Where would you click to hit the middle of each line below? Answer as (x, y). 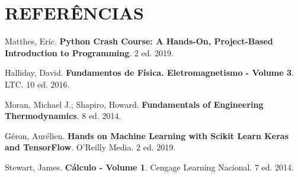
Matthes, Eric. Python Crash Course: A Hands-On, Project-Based (139, 41)
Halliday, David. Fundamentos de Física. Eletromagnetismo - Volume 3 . (149, 73)
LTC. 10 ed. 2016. (37, 84)
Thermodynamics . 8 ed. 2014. (63, 116)
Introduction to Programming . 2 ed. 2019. (89, 52)
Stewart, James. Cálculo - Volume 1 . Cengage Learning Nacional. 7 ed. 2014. (149, 167)
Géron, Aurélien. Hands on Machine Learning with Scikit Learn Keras (147, 135)
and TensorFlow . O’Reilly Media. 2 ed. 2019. (90, 147)
